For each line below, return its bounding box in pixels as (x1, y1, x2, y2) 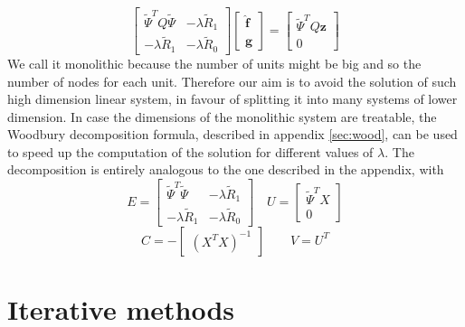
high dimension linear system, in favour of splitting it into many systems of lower (7, 89, 458, 108)
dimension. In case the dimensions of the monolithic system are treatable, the (7, 107, 437, 126)
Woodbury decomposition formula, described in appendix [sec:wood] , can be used (7, 125, 458, 144)
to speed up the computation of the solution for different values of (7, 142, 374, 161)
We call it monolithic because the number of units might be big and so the (7, 53, 422, 72)
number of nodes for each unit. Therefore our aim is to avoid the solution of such (7, 71, 457, 90)
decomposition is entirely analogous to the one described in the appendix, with (7, 160, 444, 179)
